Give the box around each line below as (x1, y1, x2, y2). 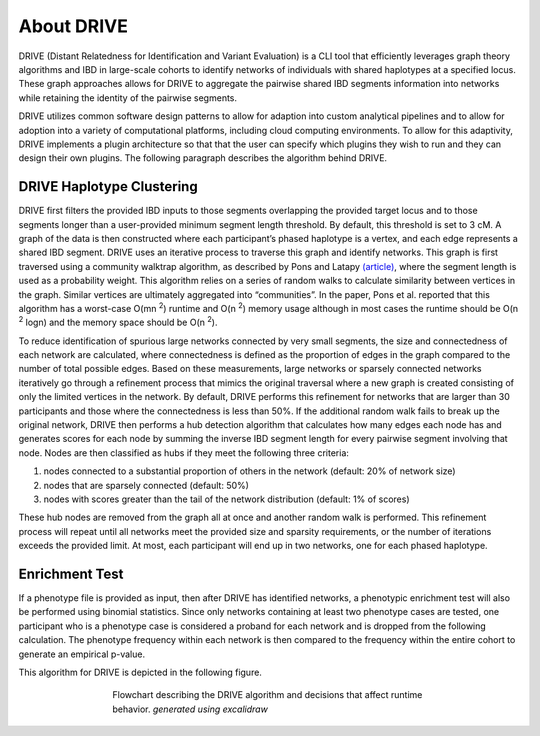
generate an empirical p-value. (18, 648, 145, 660)
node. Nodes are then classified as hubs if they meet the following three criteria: (18, 446, 350, 459)
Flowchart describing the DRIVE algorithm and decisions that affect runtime (112, 689, 423, 701)
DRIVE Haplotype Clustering (18, 178, 199, 195)
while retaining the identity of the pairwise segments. (18, 91, 238, 104)
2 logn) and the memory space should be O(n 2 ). (18, 315, 218, 329)
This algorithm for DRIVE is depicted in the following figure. (18, 666, 262, 679)
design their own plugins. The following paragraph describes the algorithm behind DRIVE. (18, 152, 388, 164)
